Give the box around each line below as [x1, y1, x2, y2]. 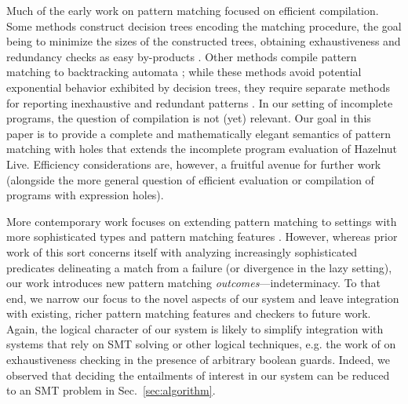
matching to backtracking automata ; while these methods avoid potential [6, 64, 362, 80]
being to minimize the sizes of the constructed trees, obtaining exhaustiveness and [6, 33, 401, 49]
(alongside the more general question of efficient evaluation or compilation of [6, 171, 374, 187]
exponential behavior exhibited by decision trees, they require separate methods [6, 78, 390, 95]
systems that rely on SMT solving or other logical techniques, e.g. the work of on [6, 336, 396, 352]
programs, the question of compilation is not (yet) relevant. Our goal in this [6, 110, 371, 126]
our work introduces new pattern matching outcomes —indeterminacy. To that [6, 275, 381, 291]
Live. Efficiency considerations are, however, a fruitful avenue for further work [6, 155, 381, 172]
